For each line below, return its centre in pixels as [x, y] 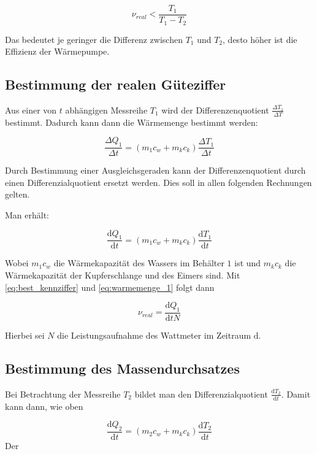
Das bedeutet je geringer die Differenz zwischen [94, 39]
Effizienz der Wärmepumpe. [57, 51]
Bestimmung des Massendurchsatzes [122, 368]
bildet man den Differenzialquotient [201, 394]
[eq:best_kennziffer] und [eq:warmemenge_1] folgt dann [110, 287]
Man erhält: [27, 214]
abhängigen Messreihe [106, 110]
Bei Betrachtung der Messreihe [63, 394]
